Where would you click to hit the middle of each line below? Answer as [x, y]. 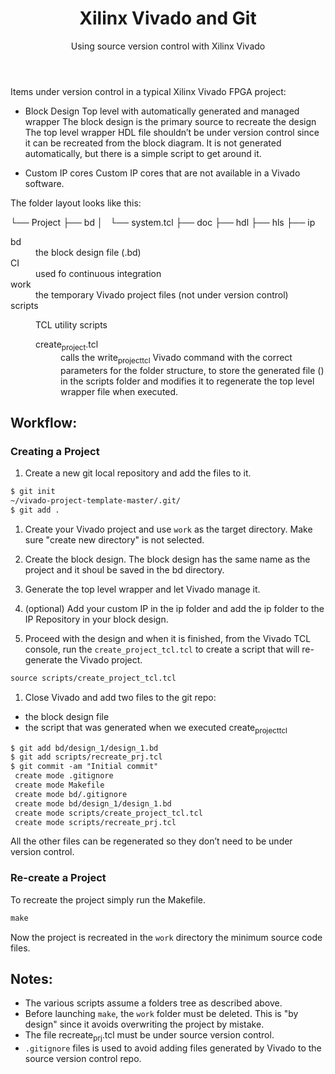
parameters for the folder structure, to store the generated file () [192, 370]
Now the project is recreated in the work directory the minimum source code [166, 937]
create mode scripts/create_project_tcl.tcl [108, 813]
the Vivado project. [103, 659]
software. [44, 183]
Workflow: [44, 422]
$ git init [33, 492]
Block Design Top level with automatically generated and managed [162, 111]
